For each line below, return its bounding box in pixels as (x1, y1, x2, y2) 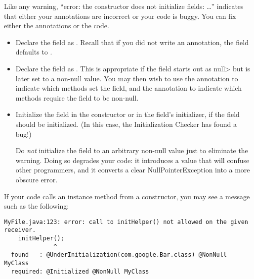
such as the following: (4, 201, 69, 211)
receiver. (4, 226, 36, 234)
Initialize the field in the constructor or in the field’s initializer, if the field (15, 109, 240, 119)
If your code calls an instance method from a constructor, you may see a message (4, 191, 250, 201)
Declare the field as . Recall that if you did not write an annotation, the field (15, 37, 249, 47)
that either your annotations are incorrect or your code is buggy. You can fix (4, 10, 236, 21)
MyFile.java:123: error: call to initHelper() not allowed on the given (4, 218, 248, 225)
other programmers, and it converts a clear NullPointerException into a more (15, 165, 250, 175)
